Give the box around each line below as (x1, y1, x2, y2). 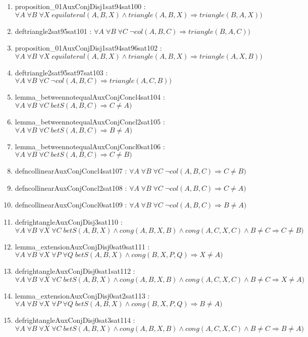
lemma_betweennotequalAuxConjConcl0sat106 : (15, 141, 165, 151)
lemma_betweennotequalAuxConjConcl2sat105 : (15, 116, 165, 127)
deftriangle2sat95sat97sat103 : (15, 67, 108, 77)
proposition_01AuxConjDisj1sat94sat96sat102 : (15, 43, 162, 53)
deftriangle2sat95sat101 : (15, 25, 92, 36)
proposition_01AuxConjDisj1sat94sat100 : (15, 1, 146, 11)
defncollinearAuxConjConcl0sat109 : (15, 199, 127, 210)
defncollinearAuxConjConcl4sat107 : (15, 165, 127, 176)
